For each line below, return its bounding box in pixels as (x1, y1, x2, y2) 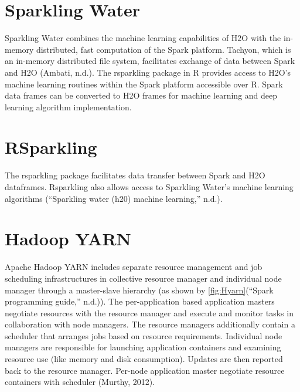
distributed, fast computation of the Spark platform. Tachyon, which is (36, 43, 291, 55)
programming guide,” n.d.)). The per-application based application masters (5, 295, 275, 307)
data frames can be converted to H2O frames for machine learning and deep (5, 89, 278, 102)
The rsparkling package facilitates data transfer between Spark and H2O (5, 169, 265, 181)
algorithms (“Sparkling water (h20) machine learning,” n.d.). (5, 192, 223, 204)
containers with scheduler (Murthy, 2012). (5, 376, 155, 388)
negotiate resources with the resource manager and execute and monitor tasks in (5, 306, 294, 319)
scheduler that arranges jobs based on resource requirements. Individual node (5, 329, 282, 342)
